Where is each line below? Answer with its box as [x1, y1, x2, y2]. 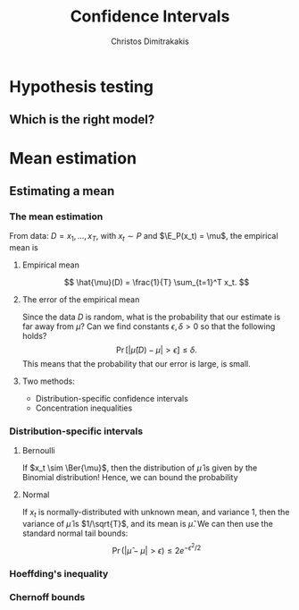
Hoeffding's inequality [9, 567, 109, 580]
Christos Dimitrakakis [111, 36, 189, 47]
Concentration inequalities [35, 402, 133, 413]
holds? [21, 331, 47, 341]
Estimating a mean [9, 183, 115, 199]
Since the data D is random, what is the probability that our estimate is [21, 311, 281, 322]
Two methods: [21, 376, 76, 386]
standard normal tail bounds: [21, 528, 129, 538]
